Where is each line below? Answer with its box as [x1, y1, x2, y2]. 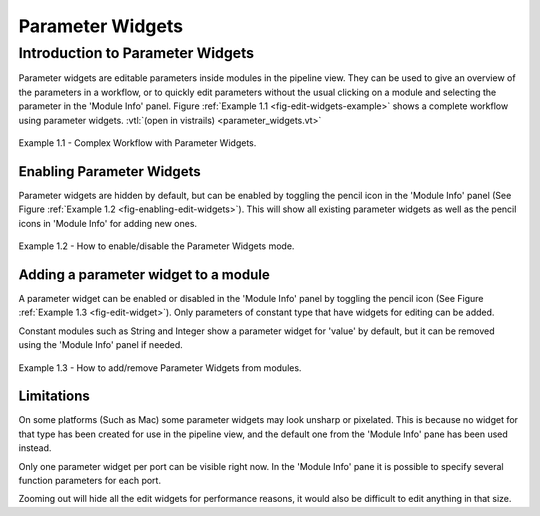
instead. [18, 442, 52, 454]
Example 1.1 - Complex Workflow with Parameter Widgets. [18, 136, 257, 149]
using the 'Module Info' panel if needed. [18, 339, 184, 351]
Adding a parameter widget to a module [18, 266, 270, 283]
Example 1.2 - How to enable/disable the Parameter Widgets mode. [18, 240, 295, 252]
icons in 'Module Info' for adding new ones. [18, 217, 198, 229]
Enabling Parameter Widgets [18, 163, 201, 180]
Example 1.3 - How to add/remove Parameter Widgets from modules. [18, 361, 302, 374]
